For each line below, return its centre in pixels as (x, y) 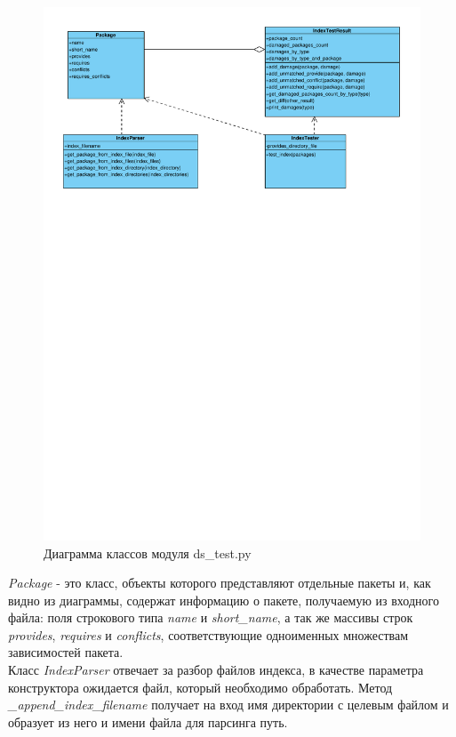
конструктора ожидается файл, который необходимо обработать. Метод (200, 687)
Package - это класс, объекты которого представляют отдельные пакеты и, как (220, 583)
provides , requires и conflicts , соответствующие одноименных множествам (208, 634)
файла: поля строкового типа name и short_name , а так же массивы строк (211, 617)
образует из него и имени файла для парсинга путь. (148, 721)
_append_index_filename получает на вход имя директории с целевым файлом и (228, 705)
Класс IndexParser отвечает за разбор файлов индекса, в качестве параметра (216, 670)
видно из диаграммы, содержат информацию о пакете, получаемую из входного (224, 600)
